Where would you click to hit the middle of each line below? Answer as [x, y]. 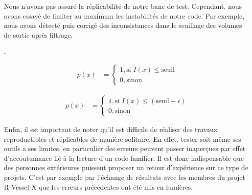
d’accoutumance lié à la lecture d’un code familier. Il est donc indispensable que [124, 158]
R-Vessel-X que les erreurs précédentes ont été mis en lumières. [98, 186]
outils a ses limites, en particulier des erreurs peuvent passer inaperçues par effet [125, 148]
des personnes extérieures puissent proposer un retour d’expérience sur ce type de [126, 167]
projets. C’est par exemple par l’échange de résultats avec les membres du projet [125, 177]
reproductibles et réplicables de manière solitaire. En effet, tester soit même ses [123, 139]
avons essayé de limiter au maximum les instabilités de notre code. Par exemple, [124, 15]
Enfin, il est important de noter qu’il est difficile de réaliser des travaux [111, 129]
